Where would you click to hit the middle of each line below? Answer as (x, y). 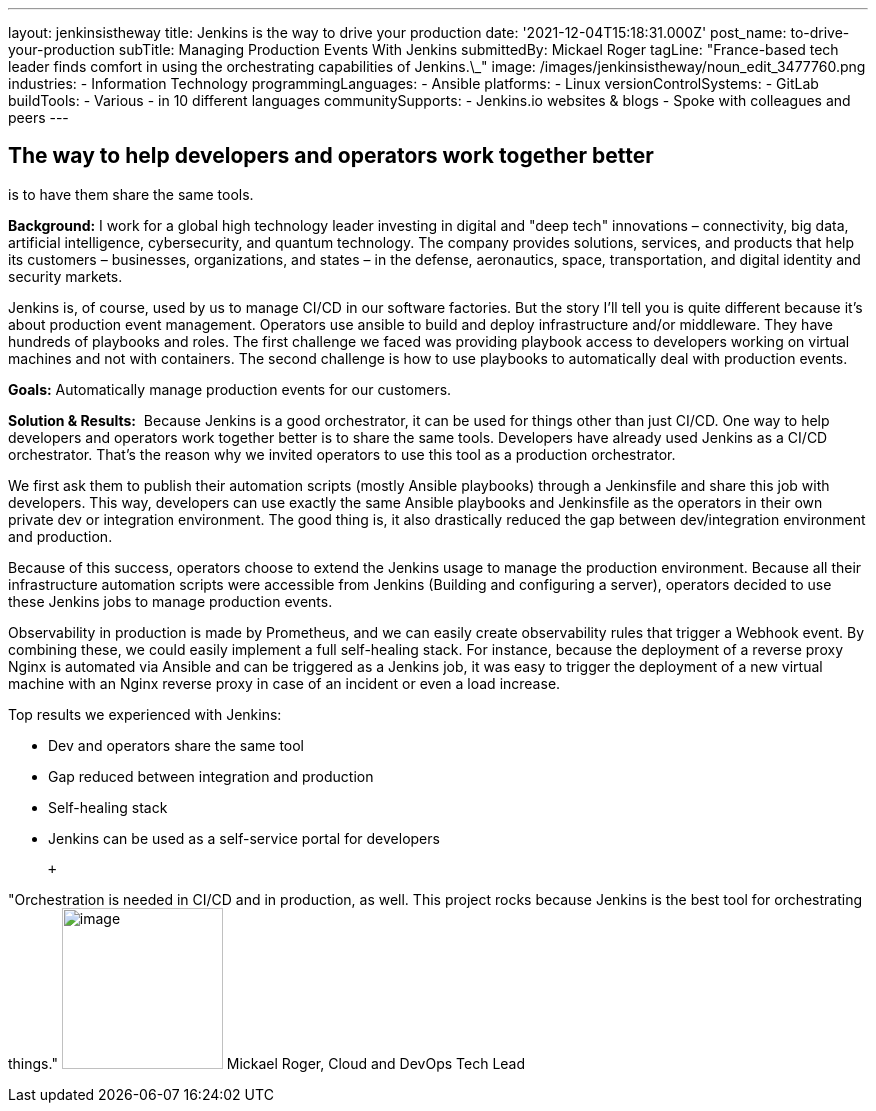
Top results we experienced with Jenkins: (145, 714)
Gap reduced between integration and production (211, 776)
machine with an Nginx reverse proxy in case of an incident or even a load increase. (284, 683)
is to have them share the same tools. (131, 194)
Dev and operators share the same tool (176, 745)
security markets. (65, 276)
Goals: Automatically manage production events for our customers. (230, 389)
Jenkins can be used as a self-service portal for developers (244, 838)
